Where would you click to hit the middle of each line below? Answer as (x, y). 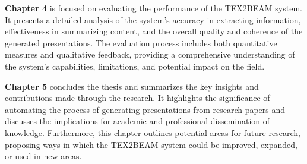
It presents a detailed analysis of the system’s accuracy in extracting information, (153, 19)
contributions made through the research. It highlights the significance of (137, 98)
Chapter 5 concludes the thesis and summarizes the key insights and (132, 86)
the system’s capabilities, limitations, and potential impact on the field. (135, 66)
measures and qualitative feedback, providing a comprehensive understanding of (150, 54)
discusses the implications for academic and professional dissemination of (137, 121)
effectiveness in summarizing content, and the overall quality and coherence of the (154, 31)
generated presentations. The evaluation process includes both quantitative (141, 42)
